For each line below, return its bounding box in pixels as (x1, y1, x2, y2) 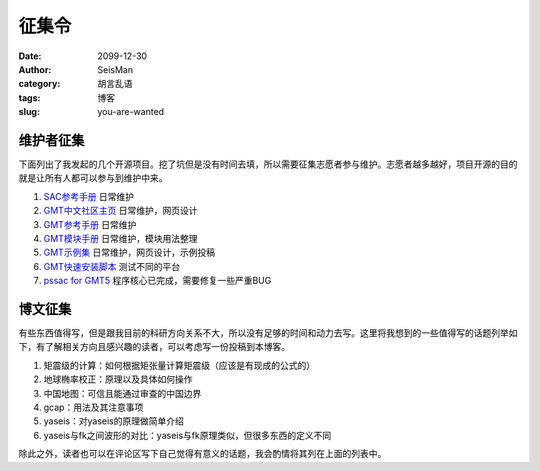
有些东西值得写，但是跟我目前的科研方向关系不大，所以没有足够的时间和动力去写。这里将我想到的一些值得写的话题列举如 (18, 327, 518, 339)
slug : (18, 106, 40, 118)
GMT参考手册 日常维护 (43, 218, 137, 230)
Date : (18, 50, 42, 62)
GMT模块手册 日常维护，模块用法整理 (43, 232, 199, 244)
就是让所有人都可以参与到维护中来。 (18, 172, 168, 184)
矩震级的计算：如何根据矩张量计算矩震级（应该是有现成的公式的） (43, 359, 315, 371)
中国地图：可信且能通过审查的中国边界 (43, 387, 202, 399)
